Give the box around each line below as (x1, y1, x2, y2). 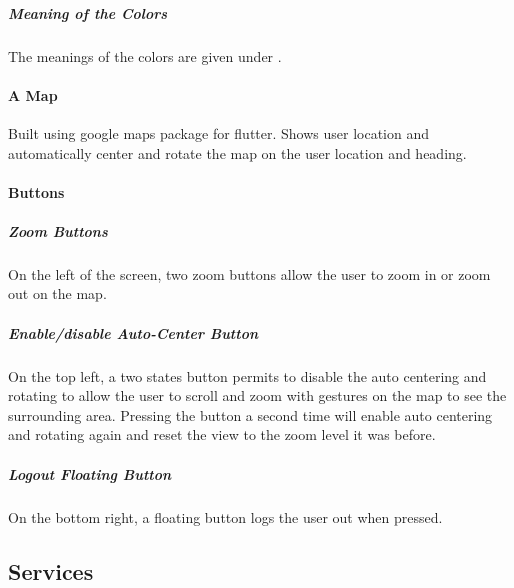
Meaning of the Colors (8, 2, 168, 23)
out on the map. (8, 283, 107, 304)
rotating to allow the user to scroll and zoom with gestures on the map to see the (8, 385, 507, 406)
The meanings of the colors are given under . (8, 45, 282, 66)
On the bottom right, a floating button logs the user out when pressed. (8, 506, 443, 527)
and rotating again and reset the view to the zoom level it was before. (8, 424, 436, 445)
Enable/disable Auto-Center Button (8, 322, 259, 343)
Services (8, 555, 94, 586)
